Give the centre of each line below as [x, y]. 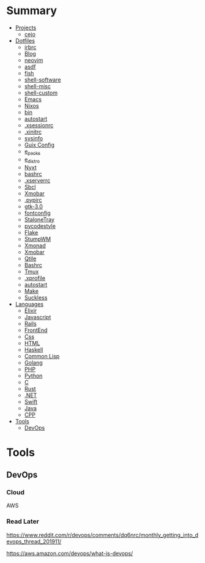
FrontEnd [36, 330]
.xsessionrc [39, 125]
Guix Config [39, 145]
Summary [32, 11]
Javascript [38, 317]
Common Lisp [42, 356]
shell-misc [37, 86]
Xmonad [35, 245]
